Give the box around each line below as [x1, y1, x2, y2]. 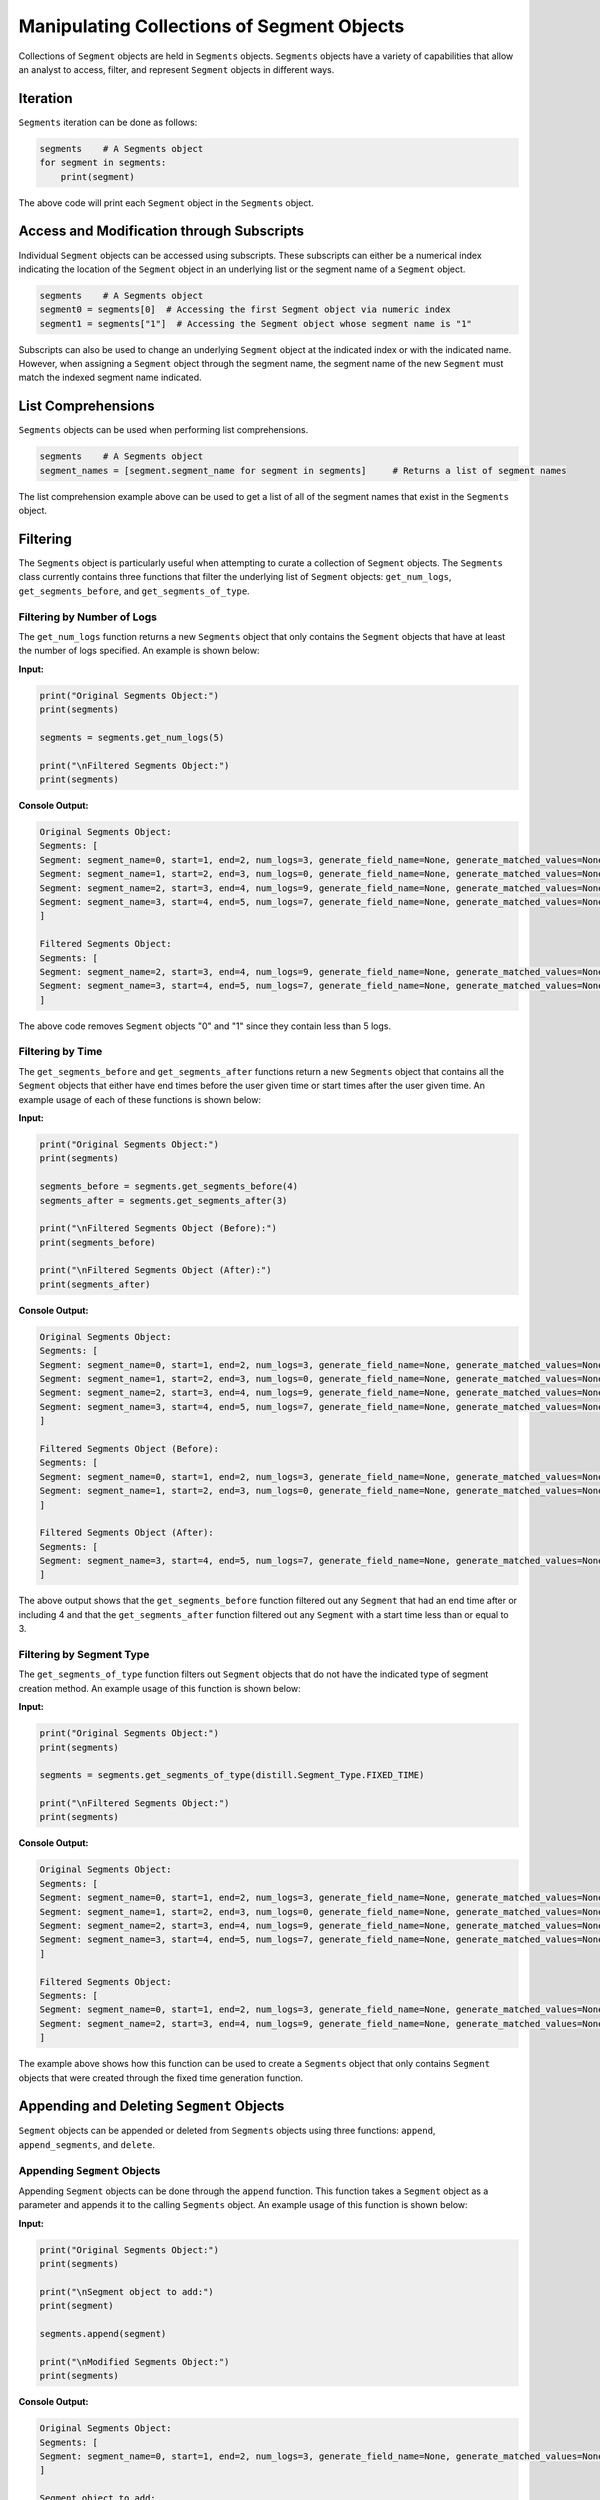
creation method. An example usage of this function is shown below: [18, 1682, 302, 1694]
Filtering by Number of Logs [18, 610, 157, 624]
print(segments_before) [39, 1236, 157, 1248]
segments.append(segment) [39, 2328, 167, 2340]
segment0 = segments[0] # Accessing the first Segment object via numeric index [39, 304, 452, 315]
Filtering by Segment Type [18, 1648, 150, 1661]
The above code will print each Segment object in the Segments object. [18, 196, 314, 209]
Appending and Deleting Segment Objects [18, 2098, 285, 2115]
